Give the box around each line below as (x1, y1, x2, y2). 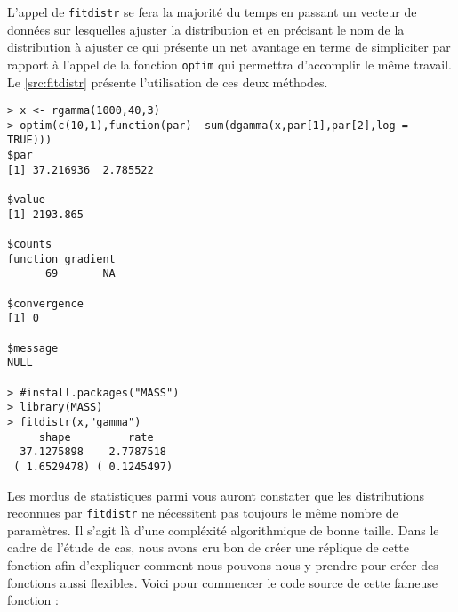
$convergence (7, 297, 84, 310)
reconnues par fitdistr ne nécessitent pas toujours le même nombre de (7, 503, 398, 522)
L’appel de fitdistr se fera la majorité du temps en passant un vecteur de (7, 3, 417, 20)
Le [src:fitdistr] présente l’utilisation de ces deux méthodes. (7, 72, 328, 91)
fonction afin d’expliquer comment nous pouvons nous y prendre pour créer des (7, 555, 438, 574)
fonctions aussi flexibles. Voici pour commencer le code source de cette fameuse (7, 573, 438, 592)
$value (7, 193, 45, 207)
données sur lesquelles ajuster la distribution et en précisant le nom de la (7, 20, 405, 38)
